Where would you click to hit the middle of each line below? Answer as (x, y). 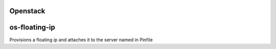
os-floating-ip (32, 27)
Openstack (27, 11)
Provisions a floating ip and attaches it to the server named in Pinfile (81, 40)
